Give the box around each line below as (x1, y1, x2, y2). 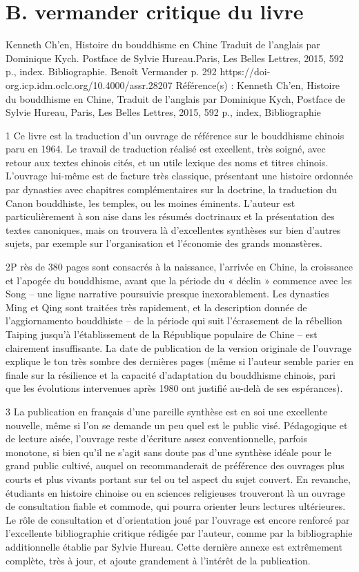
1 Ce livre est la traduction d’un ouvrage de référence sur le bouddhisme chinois (6, 128, 345, 142)
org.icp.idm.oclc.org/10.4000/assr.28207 (6, 77, 173, 92)
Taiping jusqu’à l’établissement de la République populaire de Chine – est (6, 327, 318, 341)
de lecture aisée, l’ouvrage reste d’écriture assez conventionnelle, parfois (6, 431, 307, 446)
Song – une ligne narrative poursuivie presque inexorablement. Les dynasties (6, 286, 329, 301)
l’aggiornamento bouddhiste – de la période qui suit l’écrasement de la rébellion (6, 313, 342, 328)
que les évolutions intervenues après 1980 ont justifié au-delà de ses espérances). (6, 381, 343, 395)
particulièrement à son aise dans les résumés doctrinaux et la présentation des (6, 209, 335, 224)
